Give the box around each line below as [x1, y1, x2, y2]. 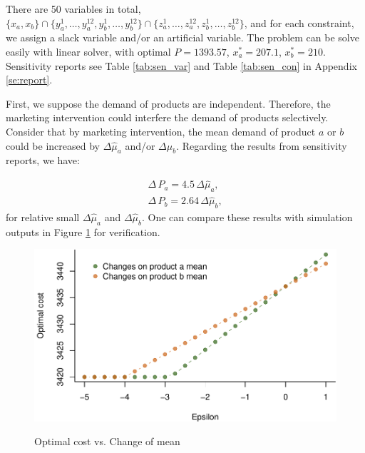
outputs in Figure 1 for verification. [6, 224, 160, 239]
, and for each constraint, [244, 15, 354, 30]
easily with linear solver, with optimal [6, 44, 171, 58]
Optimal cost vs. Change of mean [34, 434, 180, 449]
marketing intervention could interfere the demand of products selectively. [6, 110, 329, 125]
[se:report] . [6, 72, 53, 87]
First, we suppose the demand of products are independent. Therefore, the [6, 96, 331, 111]
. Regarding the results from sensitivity [176, 138, 347, 153]
